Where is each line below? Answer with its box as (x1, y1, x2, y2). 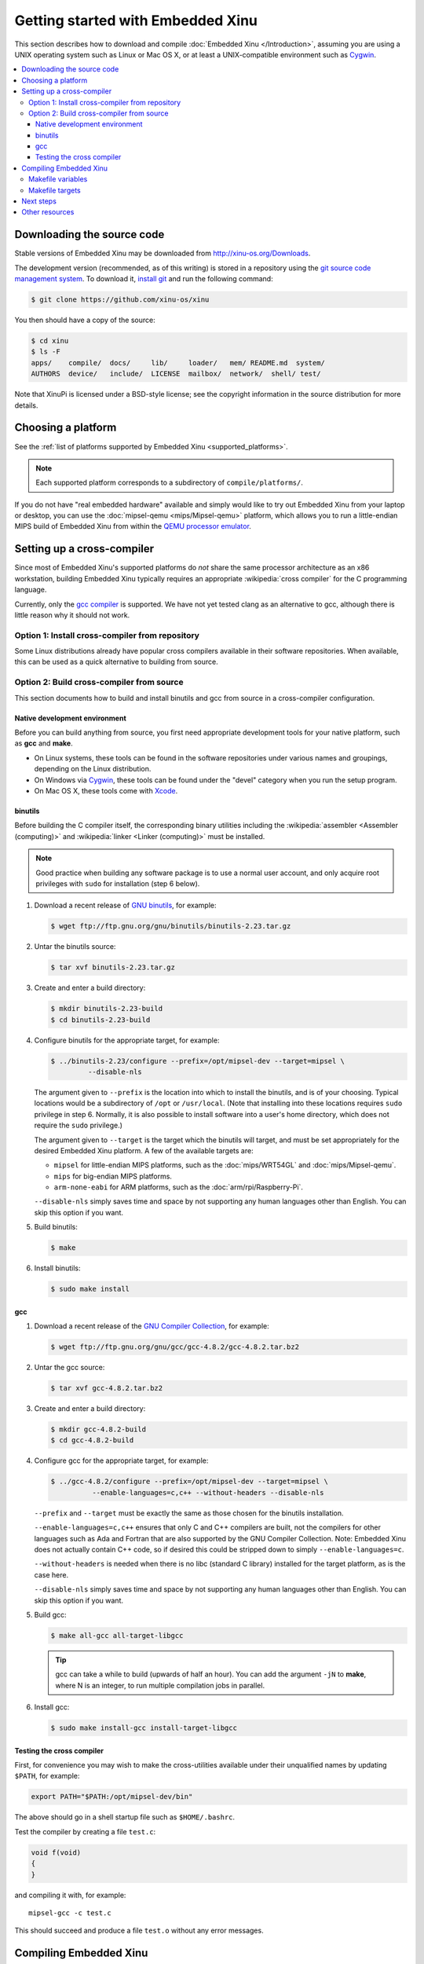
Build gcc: (34, 1610, 67, 1619)
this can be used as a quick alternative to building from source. (14, 657, 219, 667)
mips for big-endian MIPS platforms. (53, 1171, 173, 1181)
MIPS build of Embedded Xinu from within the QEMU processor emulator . (14, 522, 251, 531)
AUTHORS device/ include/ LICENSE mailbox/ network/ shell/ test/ (31, 369, 321, 379)
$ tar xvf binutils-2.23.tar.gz (50, 963, 176, 972)
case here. (34, 1570, 69, 1579)
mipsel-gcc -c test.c (28, 1908, 111, 1917)
